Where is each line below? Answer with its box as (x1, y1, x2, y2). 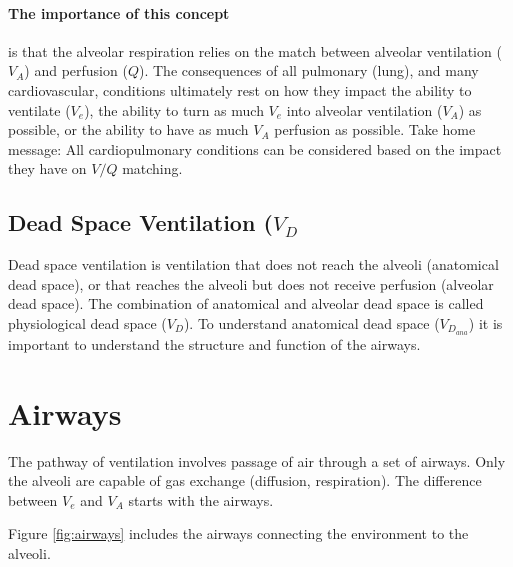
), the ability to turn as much (84, 99, 264, 120)
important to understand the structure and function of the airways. (8, 333, 421, 354)
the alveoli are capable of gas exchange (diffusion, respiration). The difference (8, 470, 482, 491)
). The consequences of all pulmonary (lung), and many (138, 60, 479, 81)
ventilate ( (8, 99, 71, 120)
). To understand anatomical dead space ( (183, 312, 440, 333)
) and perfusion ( (24, 60, 128, 81)
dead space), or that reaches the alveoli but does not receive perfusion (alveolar (8, 273, 494, 294)
